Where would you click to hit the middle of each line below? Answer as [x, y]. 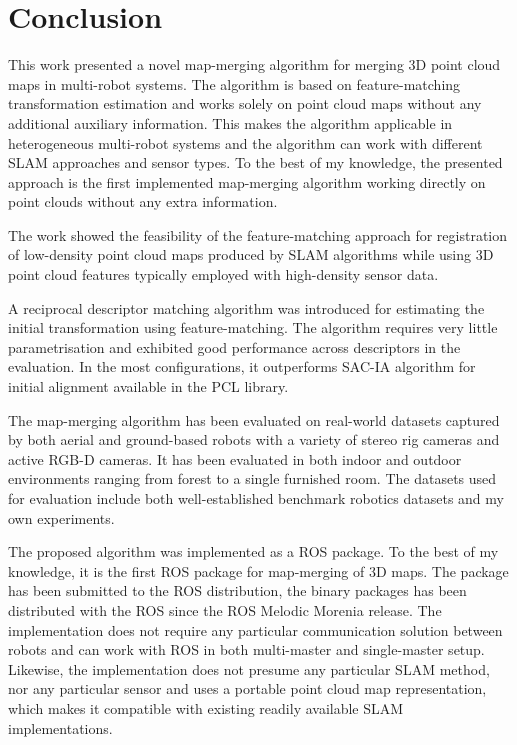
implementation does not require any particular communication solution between [255, 629]
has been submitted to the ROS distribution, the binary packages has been [237, 590]
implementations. [60, 727]
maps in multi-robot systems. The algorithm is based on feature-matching [234, 83]
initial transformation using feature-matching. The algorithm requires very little [253, 327]
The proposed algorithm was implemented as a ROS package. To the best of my [253, 551]
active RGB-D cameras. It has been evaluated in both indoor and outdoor [235, 458]
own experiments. [61, 517]
